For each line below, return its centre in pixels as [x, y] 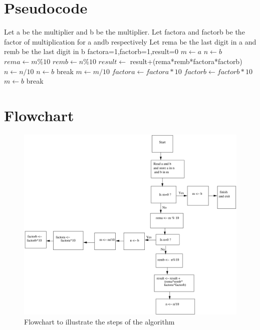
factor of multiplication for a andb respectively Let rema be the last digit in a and [130, 41]
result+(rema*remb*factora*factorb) [186, 61]
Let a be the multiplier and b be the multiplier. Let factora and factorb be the [124, 32]
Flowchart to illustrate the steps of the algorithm [99, 321]
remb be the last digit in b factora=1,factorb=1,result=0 [91, 51]
